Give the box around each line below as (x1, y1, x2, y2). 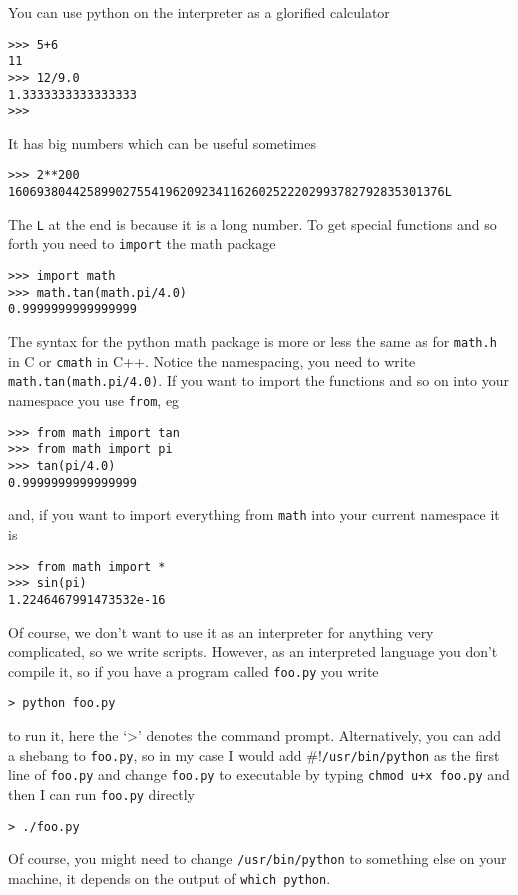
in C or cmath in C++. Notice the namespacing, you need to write (8, 350, 416, 371)
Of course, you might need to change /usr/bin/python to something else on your (8, 848, 507, 869)
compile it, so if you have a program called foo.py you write (8, 660, 379, 681)
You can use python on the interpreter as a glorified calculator (8, 2, 390, 22)
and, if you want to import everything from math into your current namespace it (8, 504, 500, 525)
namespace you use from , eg (8, 390, 180, 411)
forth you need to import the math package (8, 233, 276, 254)
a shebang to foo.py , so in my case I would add (8, 744, 302, 765)
